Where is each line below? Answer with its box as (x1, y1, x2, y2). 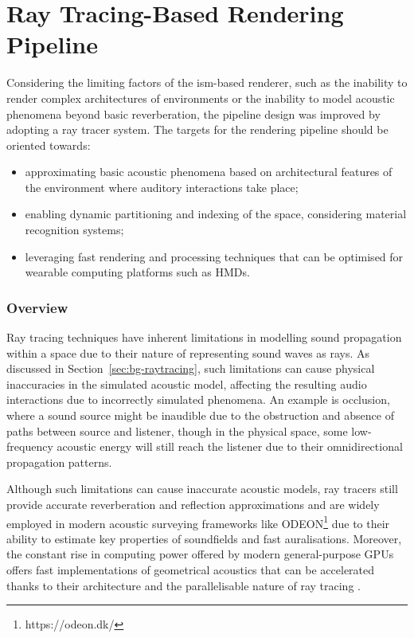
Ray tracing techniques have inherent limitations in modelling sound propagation (6, 329, 402, 346)
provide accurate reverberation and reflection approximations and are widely (6, 496, 380, 512)
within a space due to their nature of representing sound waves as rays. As (6, 344, 370, 361)
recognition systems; (25, 221, 124, 238)
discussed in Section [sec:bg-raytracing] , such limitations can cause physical (6, 360, 375, 377)
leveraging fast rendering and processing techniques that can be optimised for (25, 248, 404, 264)
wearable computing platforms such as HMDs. (25, 264, 250, 280)
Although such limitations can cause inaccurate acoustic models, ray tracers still (6, 480, 398, 497)
